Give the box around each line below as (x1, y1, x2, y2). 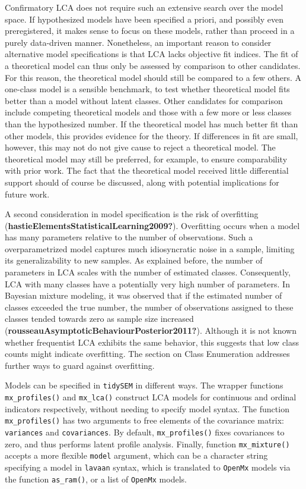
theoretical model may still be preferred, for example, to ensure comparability (5, 152, 288, 165)
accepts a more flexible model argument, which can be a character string (5, 449, 268, 462)
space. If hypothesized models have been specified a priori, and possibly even (5, 12, 283, 25)
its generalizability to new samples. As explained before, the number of (5, 254, 263, 267)
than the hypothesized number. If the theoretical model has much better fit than (5, 117, 298, 130)
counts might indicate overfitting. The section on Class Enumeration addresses (5, 347, 290, 360)
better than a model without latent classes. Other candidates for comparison (5, 94, 283, 106)
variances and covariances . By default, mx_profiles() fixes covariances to (5, 425, 285, 438)
